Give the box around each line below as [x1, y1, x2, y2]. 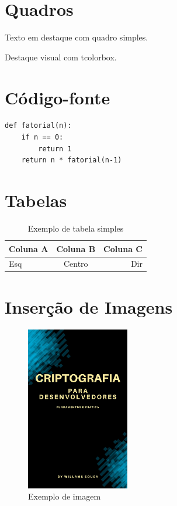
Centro [63, 257, 88, 270]
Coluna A [9, 242, 48, 254]
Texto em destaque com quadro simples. [5, 31, 148, 43]
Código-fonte [5, 85, 110, 109]
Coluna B [56, 242, 96, 254]
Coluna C [103, 242, 143, 254]
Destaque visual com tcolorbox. [5, 50, 117, 63]
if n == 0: [21, 133, 64, 142]
